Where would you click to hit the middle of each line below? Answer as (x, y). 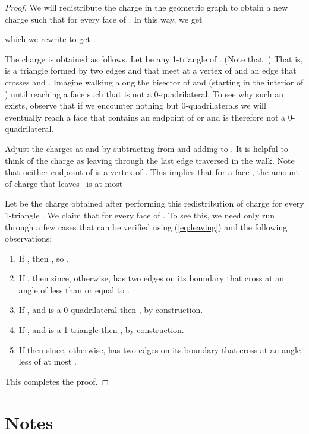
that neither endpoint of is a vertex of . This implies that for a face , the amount (152, 172)
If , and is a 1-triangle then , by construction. (101, 330)
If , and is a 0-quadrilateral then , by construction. (111, 310)
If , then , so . (44, 258)
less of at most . (48, 361)
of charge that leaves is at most (64, 183)
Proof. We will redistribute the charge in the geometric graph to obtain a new (146, 7)
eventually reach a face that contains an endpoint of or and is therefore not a (145, 117)
